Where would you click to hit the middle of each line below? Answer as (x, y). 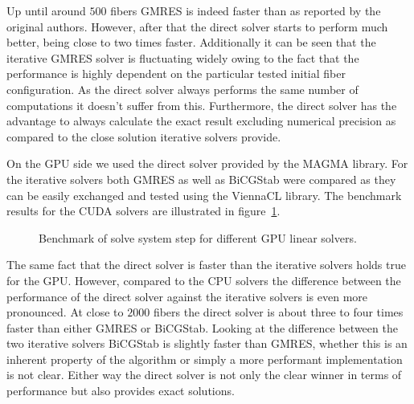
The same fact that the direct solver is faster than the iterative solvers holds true (206, 265)
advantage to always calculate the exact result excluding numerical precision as (201, 121)
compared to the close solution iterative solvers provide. (144, 136)
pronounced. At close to (65, 312)
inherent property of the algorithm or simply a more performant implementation (205, 359)
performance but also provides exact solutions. (121, 391)
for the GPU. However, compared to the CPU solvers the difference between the (204, 280)
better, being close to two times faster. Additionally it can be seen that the (191, 42)
